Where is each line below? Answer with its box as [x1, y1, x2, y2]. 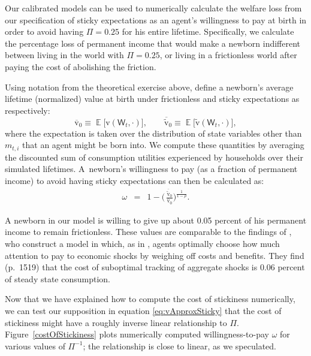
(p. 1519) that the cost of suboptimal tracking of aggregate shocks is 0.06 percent [5, 261, 305, 273]
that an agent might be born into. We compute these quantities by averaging [22, 138, 304, 151]
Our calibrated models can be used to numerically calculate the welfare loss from [5, 2, 302, 14]
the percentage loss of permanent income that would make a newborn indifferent [5, 37, 301, 49]
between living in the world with [5, 49, 124, 61]
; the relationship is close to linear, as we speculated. [83, 339, 276, 352]
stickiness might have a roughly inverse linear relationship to [5, 316, 227, 328]
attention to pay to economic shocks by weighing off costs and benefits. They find [5, 249, 304, 261]
